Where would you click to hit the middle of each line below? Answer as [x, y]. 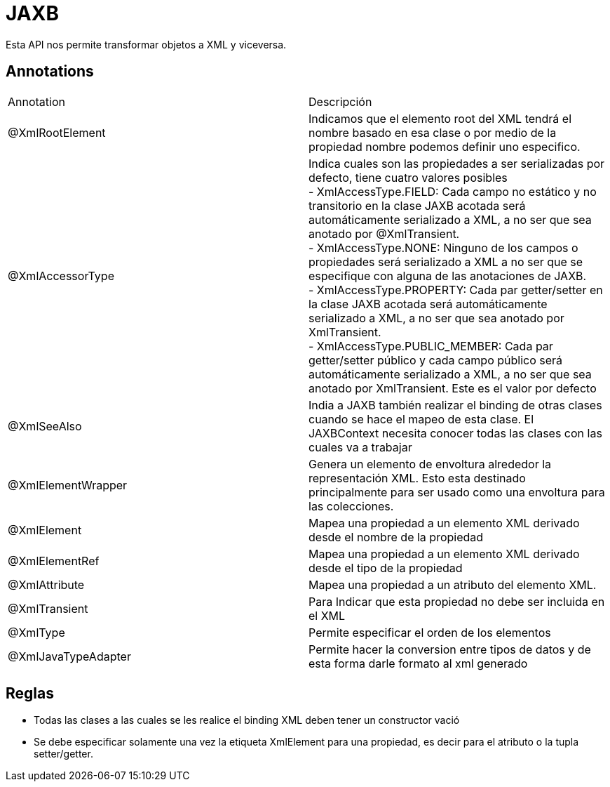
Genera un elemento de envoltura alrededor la [430, 464]
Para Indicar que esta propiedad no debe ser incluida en [457, 601]
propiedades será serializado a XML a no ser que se [446, 262]
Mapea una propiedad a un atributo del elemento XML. [453, 584]
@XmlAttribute [46, 584]
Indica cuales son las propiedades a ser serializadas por [457, 163]
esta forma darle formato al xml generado [418, 663]
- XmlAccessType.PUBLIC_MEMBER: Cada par [431, 346]
